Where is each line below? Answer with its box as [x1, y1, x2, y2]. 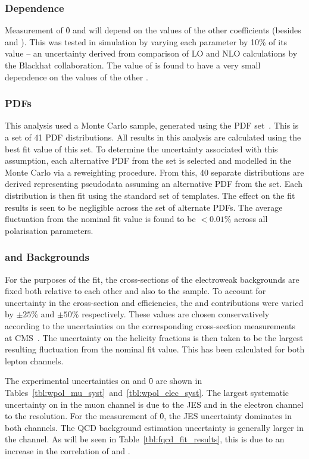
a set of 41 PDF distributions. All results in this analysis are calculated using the [5, 131, 301, 143]
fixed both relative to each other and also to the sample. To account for [5, 285, 266, 297]
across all [234, 213, 268, 225]
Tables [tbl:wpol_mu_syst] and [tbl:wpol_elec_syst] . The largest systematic [5, 386, 289, 398]
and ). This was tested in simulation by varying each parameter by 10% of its [5, 35, 288, 48]
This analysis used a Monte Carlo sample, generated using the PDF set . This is [5, 119, 299, 132]
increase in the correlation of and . [5, 444, 130, 457]
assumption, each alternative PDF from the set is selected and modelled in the [5, 154, 292, 167]
